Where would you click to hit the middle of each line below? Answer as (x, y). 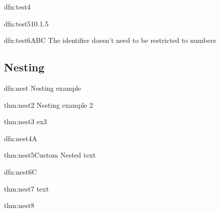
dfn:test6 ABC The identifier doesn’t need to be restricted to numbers (110, 40)
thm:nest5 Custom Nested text (50, 155)
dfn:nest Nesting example (43, 88)
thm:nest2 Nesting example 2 (49, 105)
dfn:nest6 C (20, 171)
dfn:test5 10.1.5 (26, 23)
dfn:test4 (17, 6)
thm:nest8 (19, 205)
